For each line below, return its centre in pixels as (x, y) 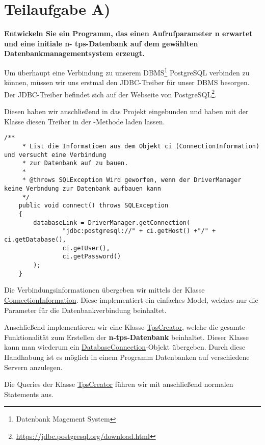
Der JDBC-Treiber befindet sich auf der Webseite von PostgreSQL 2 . (110, 93)
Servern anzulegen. (33, 367)
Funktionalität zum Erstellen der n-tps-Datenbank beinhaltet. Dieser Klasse (127, 337)
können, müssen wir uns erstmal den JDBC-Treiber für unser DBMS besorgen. (127, 82)
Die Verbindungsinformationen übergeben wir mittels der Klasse (104, 290)
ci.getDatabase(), (35, 240)
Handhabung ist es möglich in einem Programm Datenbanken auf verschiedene (127, 357)
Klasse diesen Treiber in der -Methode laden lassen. (85, 121)
